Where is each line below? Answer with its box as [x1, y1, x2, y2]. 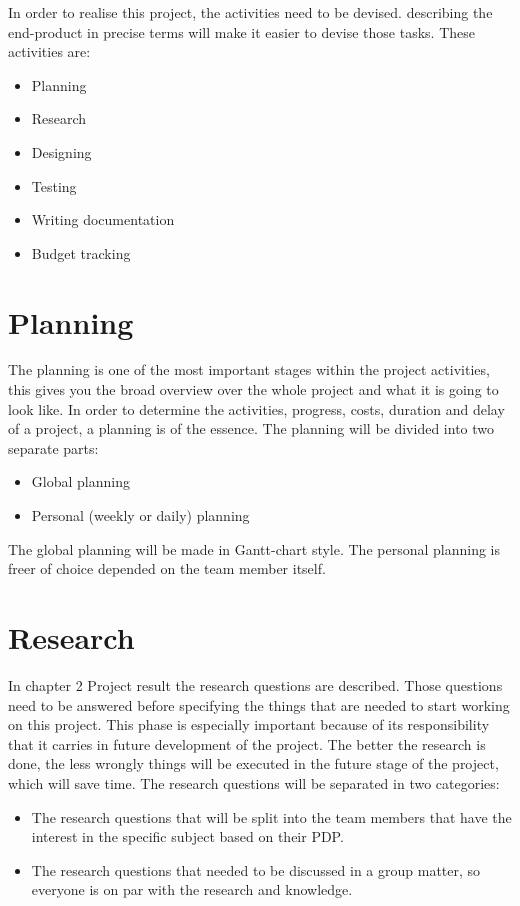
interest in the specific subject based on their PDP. [31, 826, 344, 847]
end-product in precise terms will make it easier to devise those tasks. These [8, 21, 475, 42]
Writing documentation [31, 209, 175, 230]
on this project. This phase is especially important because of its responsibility [8, 714, 490, 735]
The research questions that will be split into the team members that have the [31, 806, 512, 827]
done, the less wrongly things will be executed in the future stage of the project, [8, 753, 499, 774]
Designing [31, 141, 92, 162]
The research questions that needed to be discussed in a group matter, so [31, 859, 481, 880]
